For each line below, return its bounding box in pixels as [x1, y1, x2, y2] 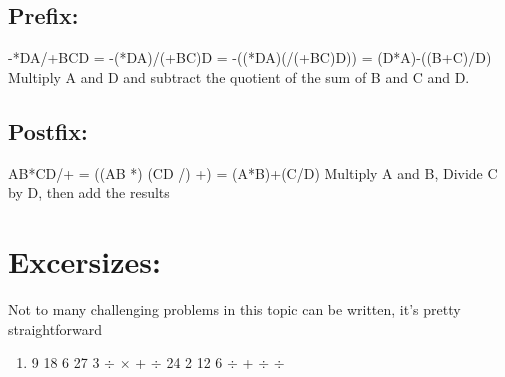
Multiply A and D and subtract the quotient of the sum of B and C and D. [8, 66, 470, 87]
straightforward [8, 318, 102, 339]
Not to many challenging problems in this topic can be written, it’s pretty [8, 298, 461, 319]
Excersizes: [8, 240, 161, 281]
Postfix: [8, 115, 88, 146]
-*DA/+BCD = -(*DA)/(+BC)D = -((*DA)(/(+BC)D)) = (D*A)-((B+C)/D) [8, 47, 492, 68]
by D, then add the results [8, 182, 170, 203]
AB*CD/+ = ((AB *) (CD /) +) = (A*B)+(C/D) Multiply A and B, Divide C [8, 162, 498, 183]
